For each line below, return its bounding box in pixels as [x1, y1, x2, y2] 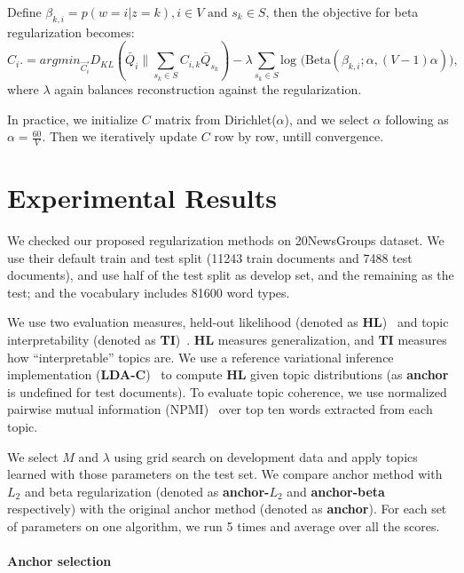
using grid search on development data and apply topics [114, 447, 418, 466]
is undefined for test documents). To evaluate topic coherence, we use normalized [7, 382, 447, 401]
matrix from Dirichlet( [154, 109, 277, 128]
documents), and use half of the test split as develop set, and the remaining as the [7, 266, 454, 284]
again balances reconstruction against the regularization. [54, 79, 362, 98]
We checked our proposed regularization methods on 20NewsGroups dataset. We [7, 231, 444, 250]
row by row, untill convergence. [214, 127, 384, 146]
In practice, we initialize [7, 109, 138, 128]
